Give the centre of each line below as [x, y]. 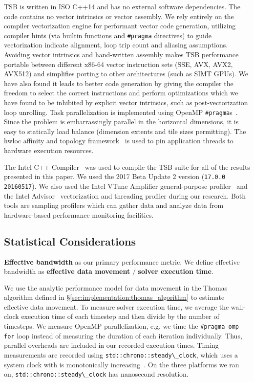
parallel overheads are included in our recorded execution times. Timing [111, 345]
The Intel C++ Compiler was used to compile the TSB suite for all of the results [127, 167]
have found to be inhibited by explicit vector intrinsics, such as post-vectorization [126, 102]
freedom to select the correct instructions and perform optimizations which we [121, 93]
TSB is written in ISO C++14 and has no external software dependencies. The [122, 6]
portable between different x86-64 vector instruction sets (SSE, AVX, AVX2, [118, 64]
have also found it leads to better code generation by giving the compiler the [119, 83]
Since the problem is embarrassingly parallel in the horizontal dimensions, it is [121, 122]
